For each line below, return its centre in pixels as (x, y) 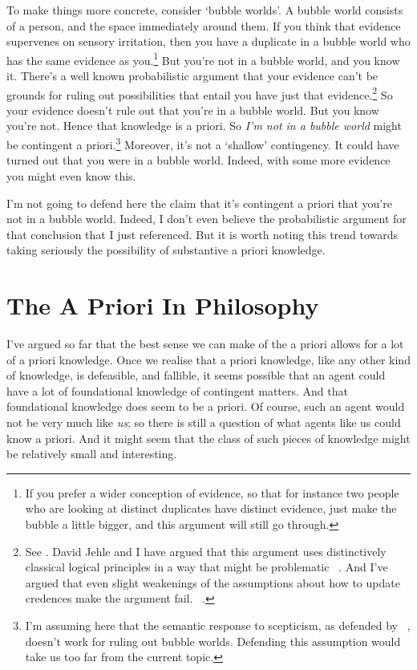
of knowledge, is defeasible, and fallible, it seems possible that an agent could (196, 375)
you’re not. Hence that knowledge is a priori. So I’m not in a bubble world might (204, 126)
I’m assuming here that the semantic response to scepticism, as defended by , (218, 625)
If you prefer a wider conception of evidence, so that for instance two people (212, 492)
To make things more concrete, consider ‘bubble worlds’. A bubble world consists (205, 10)
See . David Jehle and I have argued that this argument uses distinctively (206, 551)
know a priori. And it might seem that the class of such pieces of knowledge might (208, 438)
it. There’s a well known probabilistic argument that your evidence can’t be (192, 76)
